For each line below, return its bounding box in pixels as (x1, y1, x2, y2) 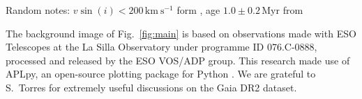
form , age (176, 3, 220, 17)
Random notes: (6, 3, 70, 17)
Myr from (262, 3, 303, 17)
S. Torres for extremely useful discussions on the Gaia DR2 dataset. (6, 80, 297, 94)
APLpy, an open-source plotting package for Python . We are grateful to (6, 66, 316, 81)
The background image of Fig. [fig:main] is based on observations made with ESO (6, 26, 356, 40)
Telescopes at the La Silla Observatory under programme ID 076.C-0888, (6, 39, 317, 54)
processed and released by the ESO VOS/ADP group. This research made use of (6, 53, 350, 67)
